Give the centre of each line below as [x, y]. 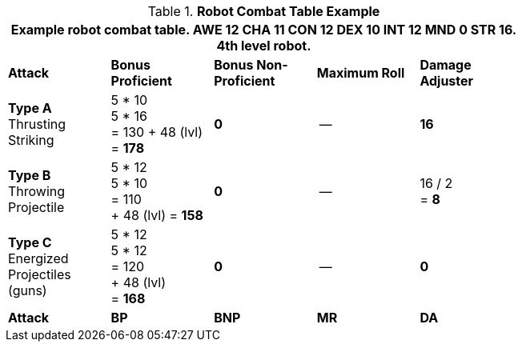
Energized [38, 258]
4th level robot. [264, 46]
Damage [446, 65]
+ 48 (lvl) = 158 [157, 215]
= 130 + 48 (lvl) [157, 132]
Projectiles [40, 274]
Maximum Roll [361, 73]
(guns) [28, 290]
